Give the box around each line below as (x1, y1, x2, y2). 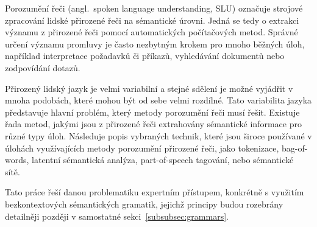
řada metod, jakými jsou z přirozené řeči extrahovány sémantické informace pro (5, 117, 302, 130)
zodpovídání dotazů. (5, 61, 80, 74)
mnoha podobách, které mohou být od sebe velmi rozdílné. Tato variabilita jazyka (5, 94, 312, 107)
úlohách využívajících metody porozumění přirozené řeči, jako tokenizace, (5, 141, 279, 154)
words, (5, 153, 29, 166)
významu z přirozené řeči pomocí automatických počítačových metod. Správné (5, 26, 298, 38)
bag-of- (281, 141, 308, 154)
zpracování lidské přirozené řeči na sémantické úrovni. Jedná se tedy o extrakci (5, 13, 299, 26)
